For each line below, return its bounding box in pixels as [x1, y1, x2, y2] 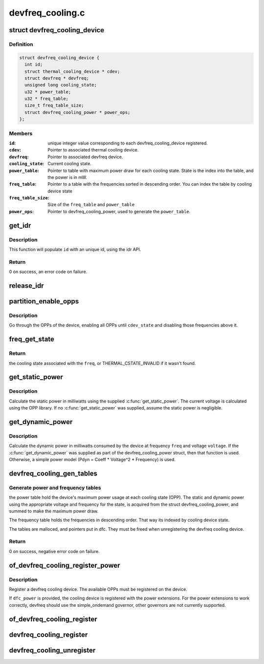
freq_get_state [9, 335, 55, 343]
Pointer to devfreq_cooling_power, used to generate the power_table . [47, 208, 191, 214]
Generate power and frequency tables [9, 484, 101, 491]
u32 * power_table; [24, 89, 71, 95]
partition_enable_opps [9, 297, 79, 305]
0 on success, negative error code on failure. [9, 548, 100, 554]
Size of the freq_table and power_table [47, 202, 135, 208]
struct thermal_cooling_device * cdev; [24, 68, 120, 74]
